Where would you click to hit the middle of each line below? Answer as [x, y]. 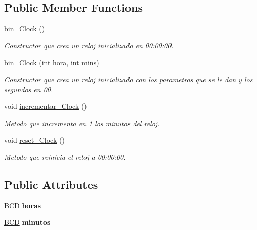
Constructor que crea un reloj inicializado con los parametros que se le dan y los [128, 79]
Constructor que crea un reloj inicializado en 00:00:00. [89, 45]
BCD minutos [27, 222]
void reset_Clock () [34, 140]
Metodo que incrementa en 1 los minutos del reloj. [82, 123]
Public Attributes [51, 184]
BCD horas [23, 205]
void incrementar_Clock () [46, 106]
